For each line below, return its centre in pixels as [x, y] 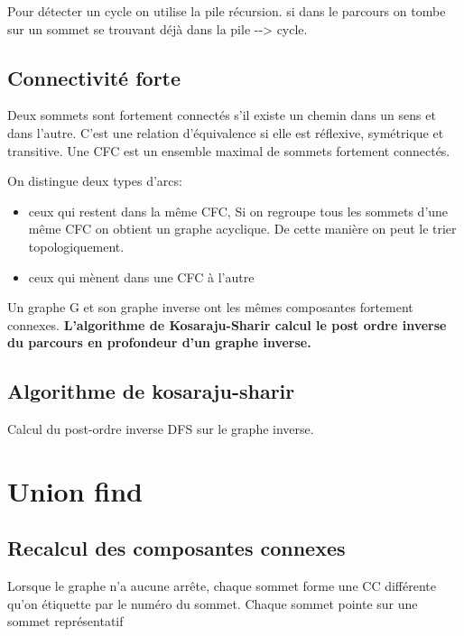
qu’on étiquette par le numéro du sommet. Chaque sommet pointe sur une [213, 603]
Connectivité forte [94, 77]
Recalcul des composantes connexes [176, 548]
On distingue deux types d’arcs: [95, 181]
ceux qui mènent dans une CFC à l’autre [141, 277]
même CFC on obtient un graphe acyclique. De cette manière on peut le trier [242, 229]
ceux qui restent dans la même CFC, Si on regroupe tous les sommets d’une [238, 211]
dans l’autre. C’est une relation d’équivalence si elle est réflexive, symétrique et [226, 132]
